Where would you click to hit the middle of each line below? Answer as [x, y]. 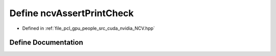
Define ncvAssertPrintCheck [72, 13]
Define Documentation [46, 43]
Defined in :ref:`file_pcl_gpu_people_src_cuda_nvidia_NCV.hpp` [89, 28]
